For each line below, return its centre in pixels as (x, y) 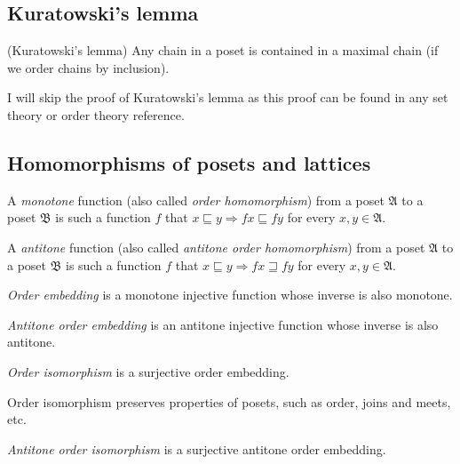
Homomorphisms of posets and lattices (189, 162)
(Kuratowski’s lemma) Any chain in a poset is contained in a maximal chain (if (223, 50)
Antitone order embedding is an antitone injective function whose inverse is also (223, 324)
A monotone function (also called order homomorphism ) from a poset (196, 200)
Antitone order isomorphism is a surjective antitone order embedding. (197, 448)
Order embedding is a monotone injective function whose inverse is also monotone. (230, 295)
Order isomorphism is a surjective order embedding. (148, 371)
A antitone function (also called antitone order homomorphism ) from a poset (216, 247)
